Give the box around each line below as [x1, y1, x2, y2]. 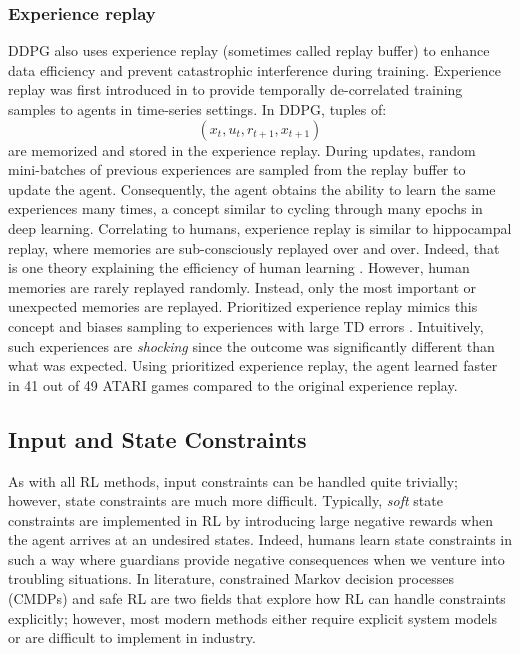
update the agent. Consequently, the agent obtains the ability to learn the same [8, 178, 496, 199]
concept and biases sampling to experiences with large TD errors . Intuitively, [8, 315, 484, 336]
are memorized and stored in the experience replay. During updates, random [8, 139, 476, 160]
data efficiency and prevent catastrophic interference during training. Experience [8, 59, 501, 80]
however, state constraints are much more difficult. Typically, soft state [8, 490, 443, 511]
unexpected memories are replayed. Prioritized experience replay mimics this [8, 296, 478, 317]
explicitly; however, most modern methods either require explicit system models [8, 607, 497, 628]
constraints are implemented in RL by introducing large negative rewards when [8, 509, 494, 530]
